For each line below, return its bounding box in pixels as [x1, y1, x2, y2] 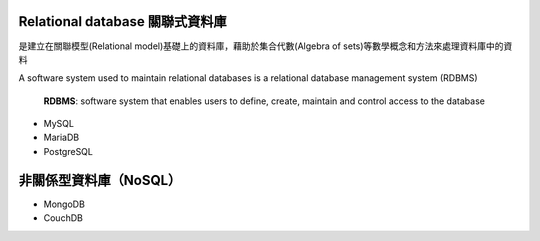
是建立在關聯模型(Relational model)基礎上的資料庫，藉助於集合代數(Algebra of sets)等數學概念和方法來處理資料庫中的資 [18, 40, 513, 52]
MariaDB [43, 131, 80, 144]
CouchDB [43, 212, 84, 224]
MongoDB [43, 198, 85, 210]
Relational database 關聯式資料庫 [18, 13, 227, 30]
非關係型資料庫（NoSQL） [18, 171, 182, 189]
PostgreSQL [43, 145, 94, 157]
